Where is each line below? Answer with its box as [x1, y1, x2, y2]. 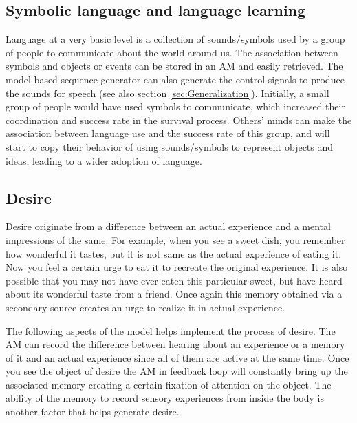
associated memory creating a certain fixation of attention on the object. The [6, 377, 332, 391]
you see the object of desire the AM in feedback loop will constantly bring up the [6, 364, 348, 378]
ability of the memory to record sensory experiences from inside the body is [6, 391, 324, 405]
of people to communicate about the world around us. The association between [6, 45, 338, 59]
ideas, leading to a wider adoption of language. [6, 153, 202, 167]
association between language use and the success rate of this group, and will [6, 126, 330, 141]
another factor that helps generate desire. [6, 404, 180, 419]
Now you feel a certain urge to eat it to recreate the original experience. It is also [6, 260, 348, 274]
